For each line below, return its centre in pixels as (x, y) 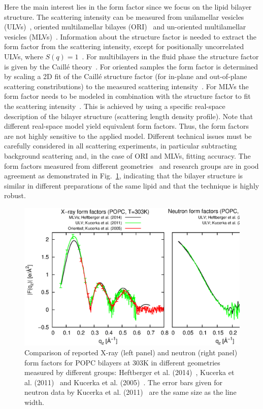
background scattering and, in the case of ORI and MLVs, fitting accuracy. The (127, 155)
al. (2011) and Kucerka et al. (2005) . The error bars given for (124, 382)
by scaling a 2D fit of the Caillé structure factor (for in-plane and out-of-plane (126, 76)
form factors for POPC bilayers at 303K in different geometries (122, 362)
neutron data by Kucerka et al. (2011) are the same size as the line (130, 392)
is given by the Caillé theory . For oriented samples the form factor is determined (131, 66)
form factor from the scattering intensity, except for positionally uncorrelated (124, 46)
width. (34, 402)
